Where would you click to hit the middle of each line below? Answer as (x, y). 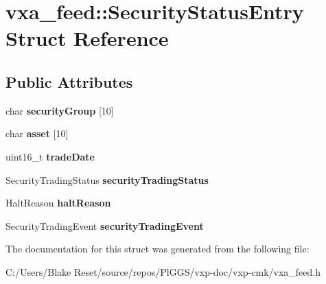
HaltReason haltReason (58, 203)
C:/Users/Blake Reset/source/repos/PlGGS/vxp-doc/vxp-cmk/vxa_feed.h (163, 271)
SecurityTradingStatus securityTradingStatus (107, 179)
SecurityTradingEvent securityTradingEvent (105, 225)
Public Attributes (69, 81)
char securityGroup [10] (60, 110)
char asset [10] (37, 133)
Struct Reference (87, 38)
